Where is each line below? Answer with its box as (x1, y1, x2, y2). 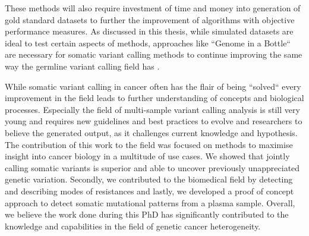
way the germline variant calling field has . (5, 59, 160, 72)
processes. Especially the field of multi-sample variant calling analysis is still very (5, 103, 300, 115)
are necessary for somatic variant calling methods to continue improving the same (5, 48, 302, 61)
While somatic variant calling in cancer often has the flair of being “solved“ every (5, 80, 301, 92)
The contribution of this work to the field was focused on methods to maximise (5, 138, 293, 150)
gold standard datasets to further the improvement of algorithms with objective (5, 13, 295, 26)
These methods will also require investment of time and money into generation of (5, 2, 301, 14)
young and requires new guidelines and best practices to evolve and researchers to (5, 115, 302, 127)
